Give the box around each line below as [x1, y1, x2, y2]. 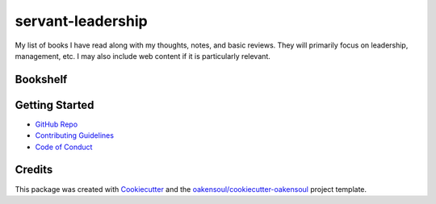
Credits [15, 163, 53, 177]
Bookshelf [15, 73, 68, 86]
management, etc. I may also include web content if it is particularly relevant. [15, 51, 270, 60]
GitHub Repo [35, 119, 78, 129]
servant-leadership [15, 12, 149, 30]
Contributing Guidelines [35, 131, 115, 140]
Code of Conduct [35, 142, 93, 152]
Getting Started [15, 98, 94, 112]
